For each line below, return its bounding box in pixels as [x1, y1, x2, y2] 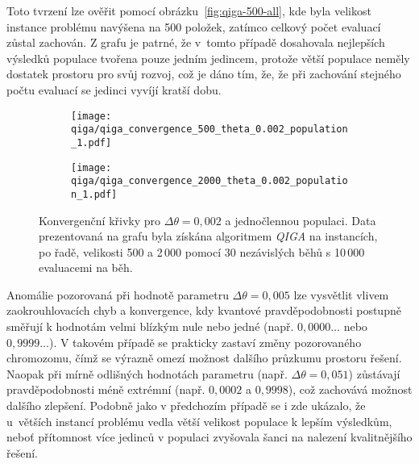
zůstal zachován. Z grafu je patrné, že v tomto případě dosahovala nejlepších [6, 34, 385, 51]
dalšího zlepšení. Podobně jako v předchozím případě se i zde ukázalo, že [6, 397, 366, 414]
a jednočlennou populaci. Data [225, 211, 376, 228]
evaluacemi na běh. [39, 259, 133, 276]
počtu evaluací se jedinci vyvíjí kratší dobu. [6, 81, 222, 98]
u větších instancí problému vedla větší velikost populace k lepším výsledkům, [6, 412, 392, 429]
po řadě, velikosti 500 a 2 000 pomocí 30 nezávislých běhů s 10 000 [39, 243, 365, 260]
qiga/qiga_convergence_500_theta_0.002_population [71, 123, 348, 136]
